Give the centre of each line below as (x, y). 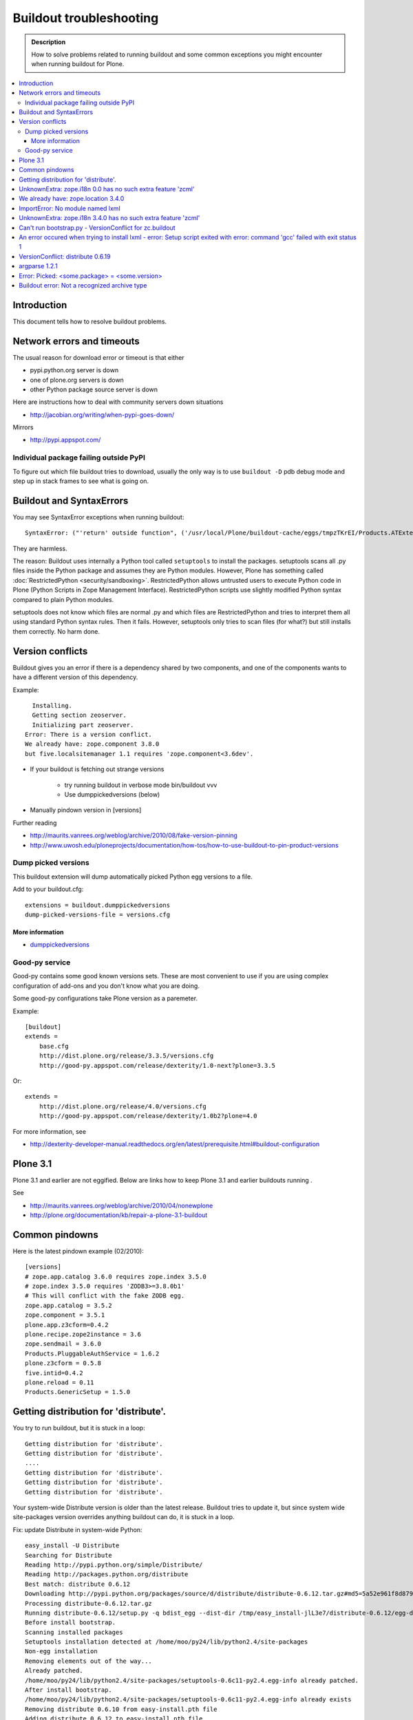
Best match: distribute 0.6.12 (78, 1584)
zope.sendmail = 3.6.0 (63, 1344)
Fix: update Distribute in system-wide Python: (77, 1529)
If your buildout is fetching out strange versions (97, 769)
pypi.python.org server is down (74, 370)
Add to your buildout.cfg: (48, 889)
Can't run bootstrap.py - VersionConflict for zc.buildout (97, 228)
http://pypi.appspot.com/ (65, 440)
